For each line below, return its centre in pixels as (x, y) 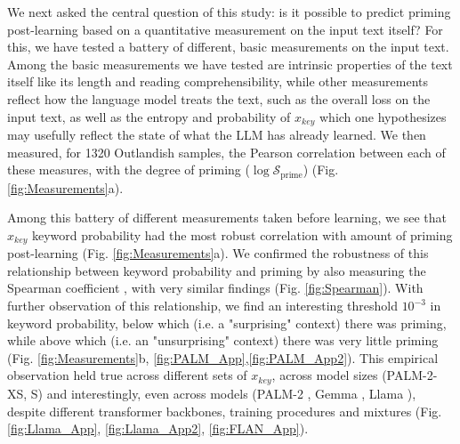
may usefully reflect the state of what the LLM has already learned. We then (217, 135)
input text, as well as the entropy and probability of (149, 116)
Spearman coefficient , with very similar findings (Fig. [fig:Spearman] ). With (215, 288)
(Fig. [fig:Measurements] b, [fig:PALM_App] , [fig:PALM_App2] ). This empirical (223, 357)
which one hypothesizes (383, 116)
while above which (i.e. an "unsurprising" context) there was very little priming (223, 340)
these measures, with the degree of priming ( (129, 170)
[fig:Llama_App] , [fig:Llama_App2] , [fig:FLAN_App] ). (158, 428)
